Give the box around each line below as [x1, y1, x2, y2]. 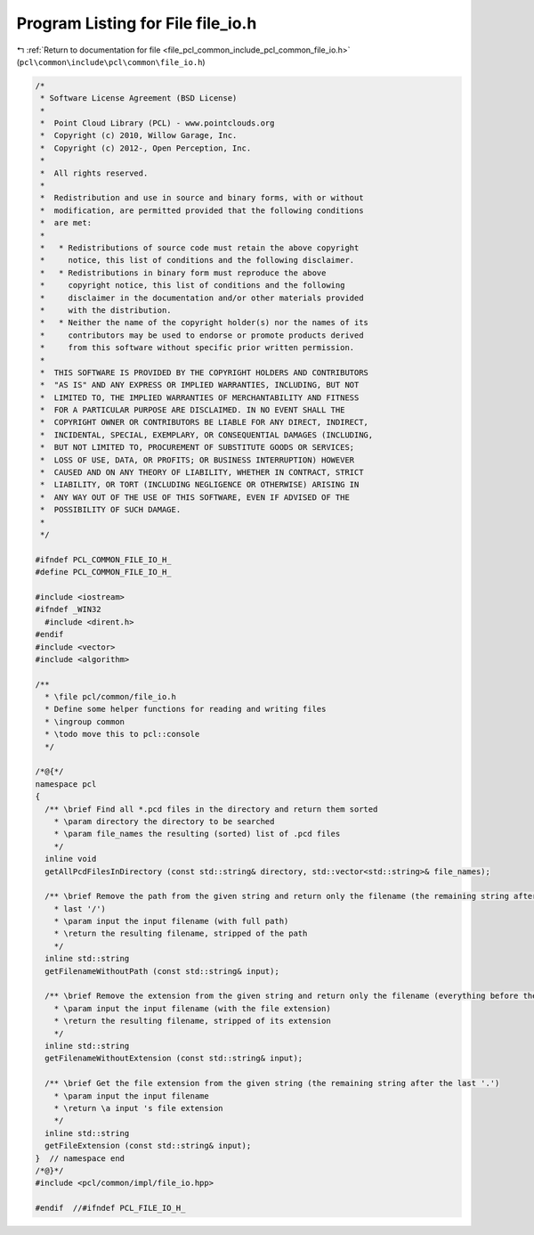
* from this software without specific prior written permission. [40, 343, 355, 353]
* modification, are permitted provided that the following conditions [40, 205, 364, 216]
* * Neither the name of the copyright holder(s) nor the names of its [40, 317, 369, 328]
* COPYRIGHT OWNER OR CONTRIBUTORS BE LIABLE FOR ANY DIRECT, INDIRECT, [40, 417, 369, 428]
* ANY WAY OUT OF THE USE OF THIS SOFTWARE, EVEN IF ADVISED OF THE [40, 492, 351, 503]
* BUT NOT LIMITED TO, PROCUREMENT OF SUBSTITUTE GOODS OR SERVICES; [40, 442, 355, 453]
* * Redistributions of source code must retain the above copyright [40, 243, 360, 253]
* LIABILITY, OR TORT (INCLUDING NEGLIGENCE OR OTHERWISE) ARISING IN [40, 479, 360, 490]
